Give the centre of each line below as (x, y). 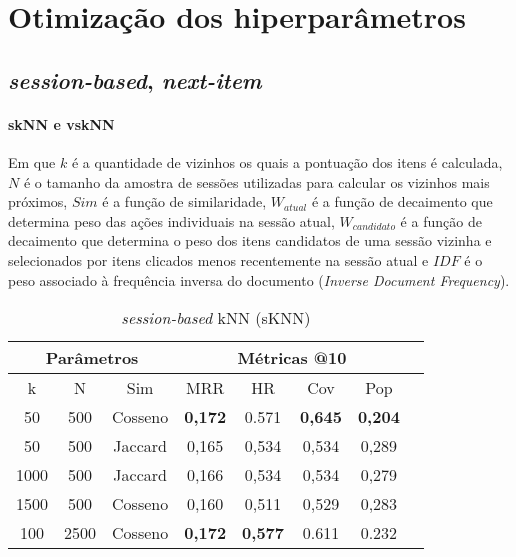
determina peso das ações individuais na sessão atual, (171, 220)
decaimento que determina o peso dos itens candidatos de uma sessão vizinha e (250, 240)
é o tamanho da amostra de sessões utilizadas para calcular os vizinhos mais (256, 181)
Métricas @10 (292, 358)
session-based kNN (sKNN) (216, 318)
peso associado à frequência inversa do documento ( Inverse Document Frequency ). (259, 279)
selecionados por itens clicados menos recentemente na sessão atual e (218, 259)
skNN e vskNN (61, 123)
